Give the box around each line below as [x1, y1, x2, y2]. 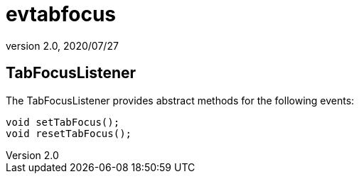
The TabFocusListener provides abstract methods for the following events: [6, 94, 355, 107]
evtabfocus [6, 2, 117, 26]
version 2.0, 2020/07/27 [6, 39, 119, 52]
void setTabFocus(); [6, 116, 120, 128]
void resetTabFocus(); [6, 127, 132, 139]
